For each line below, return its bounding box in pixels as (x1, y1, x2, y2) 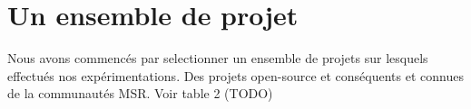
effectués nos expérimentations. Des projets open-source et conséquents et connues (7, 66, 464, 85)
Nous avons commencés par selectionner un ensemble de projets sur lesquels (7, 49, 428, 68)
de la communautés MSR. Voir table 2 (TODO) (7, 84, 273, 103)
